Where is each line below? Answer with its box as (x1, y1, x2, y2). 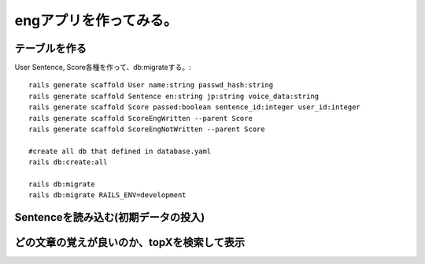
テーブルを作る (14, 42, 87, 55)
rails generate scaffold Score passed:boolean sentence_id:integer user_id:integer (28, 103, 361, 112)
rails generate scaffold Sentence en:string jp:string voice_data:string (28, 91, 320, 101)
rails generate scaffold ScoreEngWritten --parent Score (28, 114, 253, 123)
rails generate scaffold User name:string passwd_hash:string (28, 81, 274, 90)
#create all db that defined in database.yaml (28, 146, 212, 156)
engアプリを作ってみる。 (14, 12, 178, 29)
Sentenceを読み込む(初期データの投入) (14, 211, 205, 224)
